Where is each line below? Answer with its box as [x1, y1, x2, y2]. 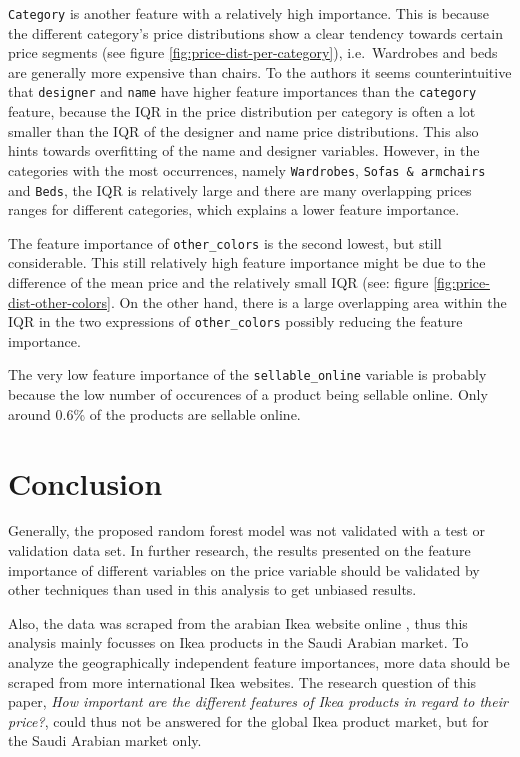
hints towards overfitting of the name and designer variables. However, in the [8, 140, 480, 161]
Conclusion [8, 462, 163, 503]
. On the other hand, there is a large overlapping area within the [110, 291, 507, 312]
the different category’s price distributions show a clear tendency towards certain [8, 22, 503, 43]
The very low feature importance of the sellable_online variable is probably [8, 364, 487, 385]
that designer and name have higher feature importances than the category [8, 81, 477, 102]
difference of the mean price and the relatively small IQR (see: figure [8, 272, 429, 293]
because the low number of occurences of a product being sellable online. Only [8, 384, 488, 405]
